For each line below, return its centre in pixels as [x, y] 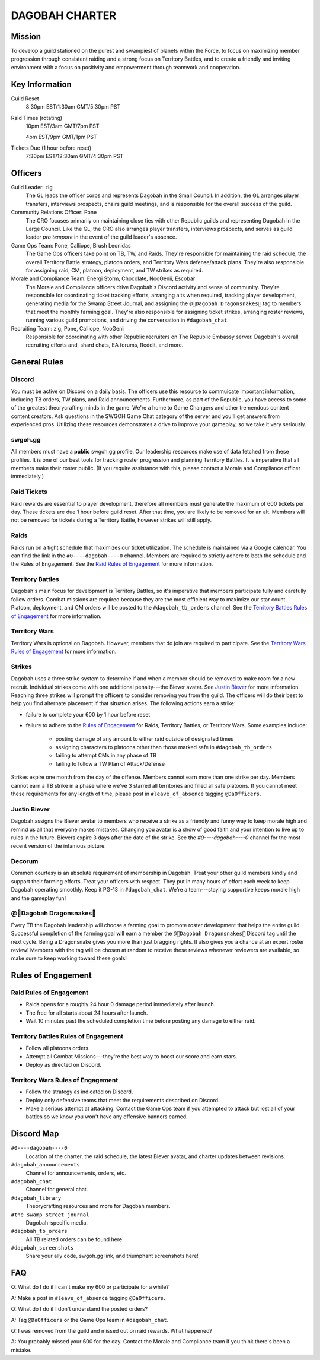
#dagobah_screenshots [42, 1248]
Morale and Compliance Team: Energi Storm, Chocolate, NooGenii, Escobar [103, 278]
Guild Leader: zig [32, 187]
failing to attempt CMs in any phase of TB [106, 755]
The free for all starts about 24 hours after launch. [87, 1013]
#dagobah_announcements [45, 1165]
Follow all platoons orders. [58, 1048]
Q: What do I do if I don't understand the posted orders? [79, 1309]
